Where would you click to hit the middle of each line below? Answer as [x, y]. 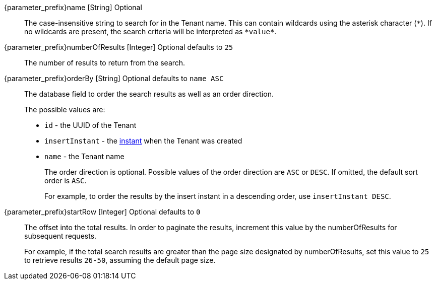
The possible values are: [65, 110]
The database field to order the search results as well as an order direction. [149, 94]
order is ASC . [66, 181]
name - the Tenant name [84, 156]
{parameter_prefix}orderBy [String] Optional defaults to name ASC [114, 78]
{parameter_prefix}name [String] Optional [73, 7]
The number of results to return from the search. [105, 63]
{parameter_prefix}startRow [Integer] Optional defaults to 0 [102, 212]
